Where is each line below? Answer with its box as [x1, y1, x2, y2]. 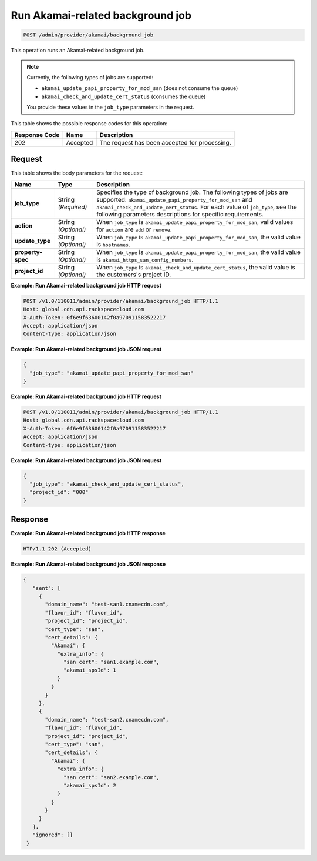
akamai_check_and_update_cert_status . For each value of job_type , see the [96, 203, 297, 211]
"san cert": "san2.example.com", [63, 774, 160, 780]
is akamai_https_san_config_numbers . [96, 255, 194, 263]
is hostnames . [96, 240, 130, 248]
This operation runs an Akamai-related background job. [11, 47, 145, 54]
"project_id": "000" [29, 489, 89, 496]
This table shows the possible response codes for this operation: [11, 120, 168, 127]
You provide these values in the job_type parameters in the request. [26, 104, 195, 111]
